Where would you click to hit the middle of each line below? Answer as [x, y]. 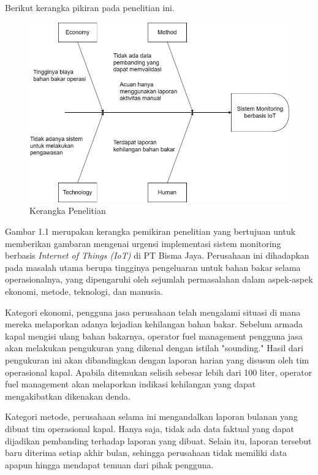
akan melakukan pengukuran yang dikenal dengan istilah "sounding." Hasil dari [154, 348]
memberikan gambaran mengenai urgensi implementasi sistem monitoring [143, 243]
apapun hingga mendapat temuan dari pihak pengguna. [109, 464]
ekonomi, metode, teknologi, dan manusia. [84, 291]
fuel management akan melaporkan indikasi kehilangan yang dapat [131, 384]
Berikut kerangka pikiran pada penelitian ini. [90, 7]
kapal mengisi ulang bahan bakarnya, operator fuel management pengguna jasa [154, 336]
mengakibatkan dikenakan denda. [68, 396]
